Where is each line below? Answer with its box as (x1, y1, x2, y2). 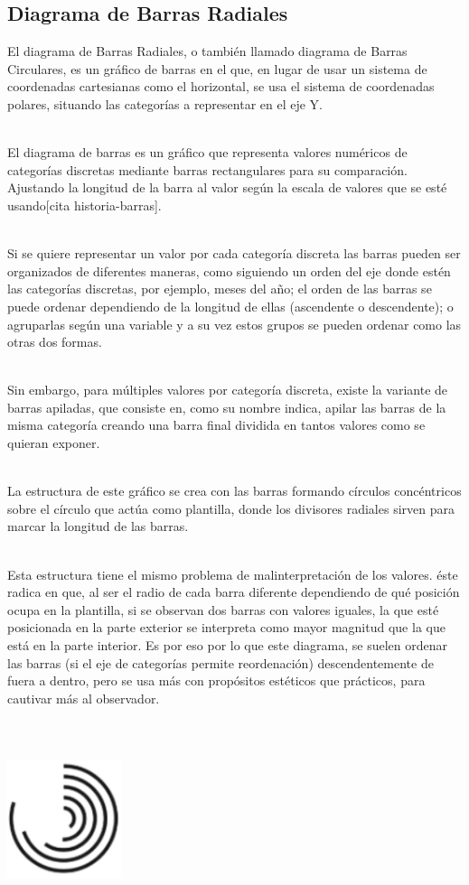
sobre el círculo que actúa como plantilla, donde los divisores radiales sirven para (7, 498, 455, 517)
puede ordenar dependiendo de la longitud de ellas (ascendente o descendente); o (7, 296, 454, 315)
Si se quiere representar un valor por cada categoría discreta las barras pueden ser (7, 244, 461, 263)
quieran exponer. (7, 433, 100, 452)
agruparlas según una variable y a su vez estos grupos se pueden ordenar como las (7, 314, 462, 333)
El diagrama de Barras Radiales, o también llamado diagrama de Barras (7, 42, 408, 61)
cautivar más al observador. (7, 688, 160, 707)
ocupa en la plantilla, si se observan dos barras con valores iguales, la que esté (7, 600, 439, 619)
